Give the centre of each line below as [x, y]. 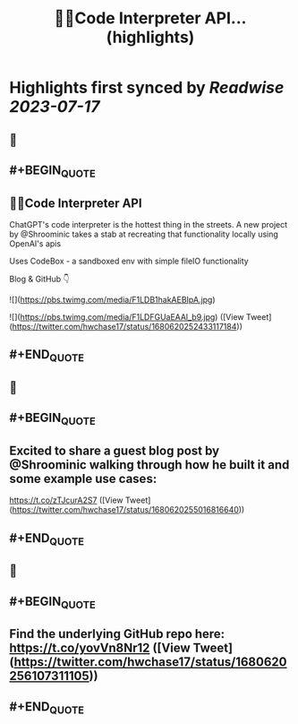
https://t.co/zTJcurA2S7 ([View [66, 500]
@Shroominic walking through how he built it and [149, 465]
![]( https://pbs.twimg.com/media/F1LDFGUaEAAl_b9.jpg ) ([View [127, 316]
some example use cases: [83, 478]
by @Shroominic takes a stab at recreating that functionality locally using [144, 234]
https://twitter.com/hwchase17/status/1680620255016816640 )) [128, 510]
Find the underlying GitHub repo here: [117, 634]
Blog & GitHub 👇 [39, 279]
